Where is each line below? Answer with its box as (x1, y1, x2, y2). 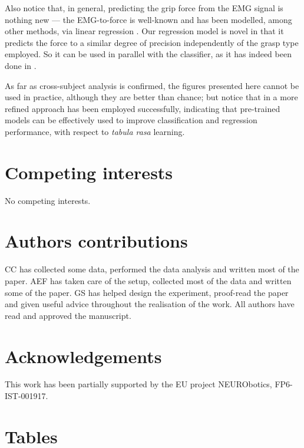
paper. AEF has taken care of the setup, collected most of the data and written (5, 274, 292, 286)
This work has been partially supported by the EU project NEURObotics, (5, 378, 272, 390)
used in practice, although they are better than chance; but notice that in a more (5, 91, 298, 103)
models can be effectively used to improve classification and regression (5, 114, 257, 126)
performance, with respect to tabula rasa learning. (5, 125, 185, 137)
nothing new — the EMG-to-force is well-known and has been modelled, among (5, 13, 292, 25)
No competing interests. (5, 194, 91, 206)
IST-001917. (5, 390, 48, 402)
